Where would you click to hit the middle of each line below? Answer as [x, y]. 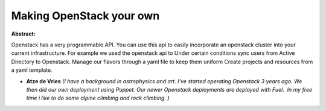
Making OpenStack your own [85, 16]
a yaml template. [32, 70]
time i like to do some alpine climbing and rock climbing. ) [98, 98]
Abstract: [23, 34]
